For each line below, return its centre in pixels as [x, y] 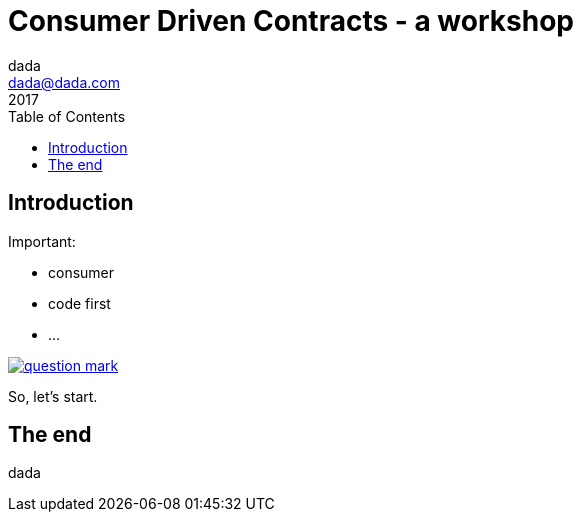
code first [79, 303]
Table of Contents [67, 116]
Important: [42, 241]
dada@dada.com [64, 82]
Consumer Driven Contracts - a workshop [291, 21]
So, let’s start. [53, 396]
